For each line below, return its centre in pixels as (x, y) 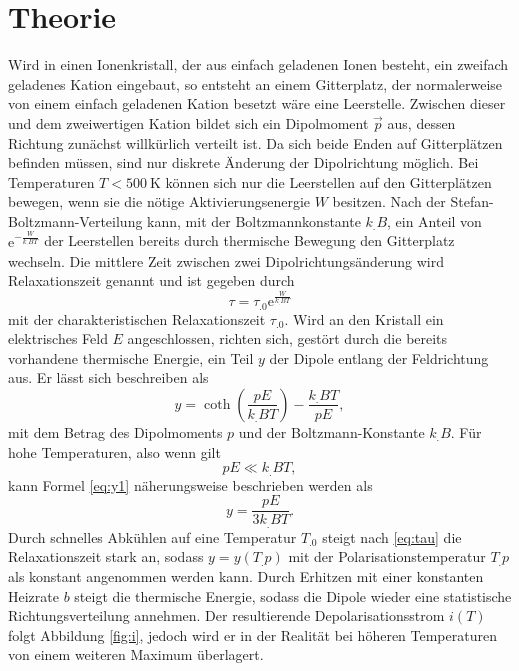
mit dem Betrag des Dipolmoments (115, 431)
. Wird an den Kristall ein (364, 318)
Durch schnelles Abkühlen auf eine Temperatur (152, 536)
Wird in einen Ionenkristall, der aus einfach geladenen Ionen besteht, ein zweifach (258, 64)
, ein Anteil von (434, 220)
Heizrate (33, 595)
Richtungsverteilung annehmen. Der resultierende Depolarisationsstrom (226, 615)
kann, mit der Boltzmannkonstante (254, 220)
